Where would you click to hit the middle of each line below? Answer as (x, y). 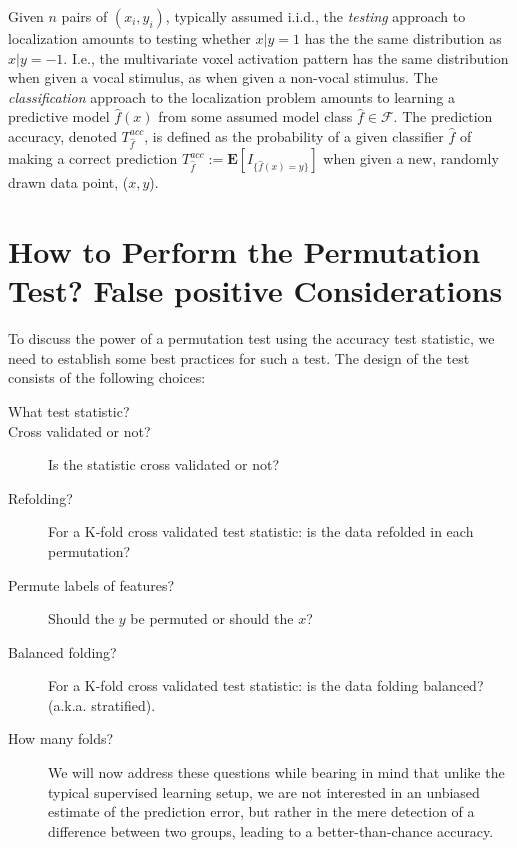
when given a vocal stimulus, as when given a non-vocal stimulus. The (223, 77)
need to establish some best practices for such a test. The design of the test (239, 357)
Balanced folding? (62, 651)
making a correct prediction (93, 158)
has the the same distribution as (403, 38)
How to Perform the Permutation (244, 251)
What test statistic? (69, 410)
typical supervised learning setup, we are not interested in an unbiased (264, 791)
